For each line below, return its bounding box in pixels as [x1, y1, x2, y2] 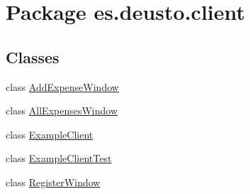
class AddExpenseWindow [6, 79, 119, 94]
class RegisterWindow [6, 174, 101, 189]
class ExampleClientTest [6, 151, 112, 166]
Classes [6, 45, 59, 68]
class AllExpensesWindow [6, 103, 118, 118]
